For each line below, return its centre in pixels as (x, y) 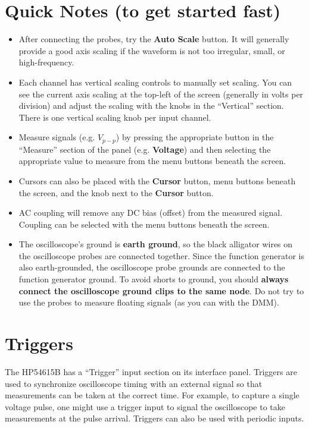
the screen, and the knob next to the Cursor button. (116, 192)
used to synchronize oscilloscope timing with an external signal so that (134, 383)
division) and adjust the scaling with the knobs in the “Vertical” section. (151, 106)
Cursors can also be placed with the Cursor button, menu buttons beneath (157, 180)
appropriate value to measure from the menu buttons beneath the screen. (152, 161)
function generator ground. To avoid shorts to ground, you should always (154, 279)
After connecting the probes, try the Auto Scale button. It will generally (154, 39)
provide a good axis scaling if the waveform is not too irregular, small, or (152, 50)
